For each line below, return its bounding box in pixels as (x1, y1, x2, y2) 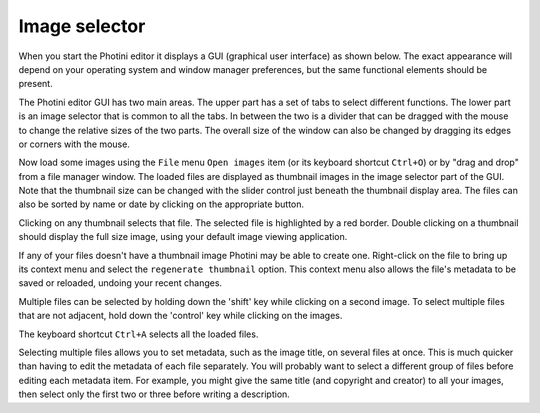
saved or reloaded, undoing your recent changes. (18, 277, 223, 289)
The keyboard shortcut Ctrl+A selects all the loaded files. (18, 328, 259, 340)
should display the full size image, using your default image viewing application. (18, 231, 348, 243)
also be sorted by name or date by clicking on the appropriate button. (18, 198, 305, 210)
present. (18, 78, 54, 90)
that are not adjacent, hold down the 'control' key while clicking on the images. (18, 310, 343, 322)
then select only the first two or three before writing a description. (18, 388, 290, 400)
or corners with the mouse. (18, 138, 130, 150)
